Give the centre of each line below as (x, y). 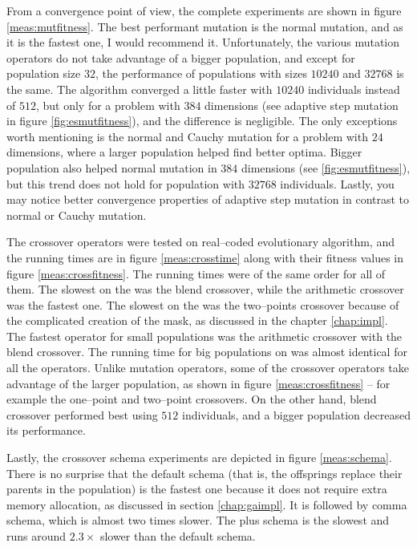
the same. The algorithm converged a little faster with (140, 89)
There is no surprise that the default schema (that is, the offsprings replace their (204, 473)
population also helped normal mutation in (112, 167)
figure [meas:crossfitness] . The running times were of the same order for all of (196, 273)
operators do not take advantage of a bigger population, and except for (181, 57)
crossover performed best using (82, 414)
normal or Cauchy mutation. (77, 215)
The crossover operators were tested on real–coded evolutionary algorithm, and (200, 242)
